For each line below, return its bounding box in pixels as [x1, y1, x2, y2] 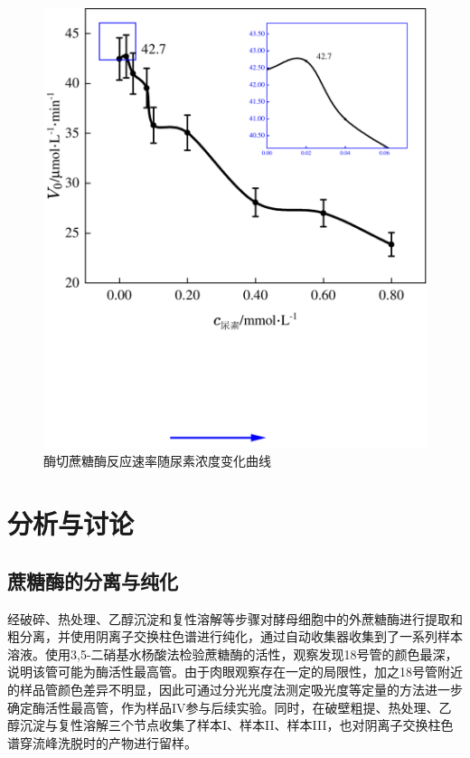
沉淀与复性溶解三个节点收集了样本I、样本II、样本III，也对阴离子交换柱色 [19, 715, 454, 734]
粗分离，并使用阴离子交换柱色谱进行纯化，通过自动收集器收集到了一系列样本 [7, 627, 463, 646]
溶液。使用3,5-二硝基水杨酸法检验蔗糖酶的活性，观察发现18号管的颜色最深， [7, 644, 458, 663]
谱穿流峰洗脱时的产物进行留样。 [7, 733, 197, 752]
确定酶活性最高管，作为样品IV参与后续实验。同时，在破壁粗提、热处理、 [7, 697, 439, 716]
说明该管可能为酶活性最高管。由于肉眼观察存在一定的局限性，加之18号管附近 [7, 662, 463, 681]
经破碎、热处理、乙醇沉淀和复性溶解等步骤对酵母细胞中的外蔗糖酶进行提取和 [7, 609, 463, 628]
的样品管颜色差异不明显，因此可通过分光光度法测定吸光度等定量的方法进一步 [7, 679, 463, 698]
